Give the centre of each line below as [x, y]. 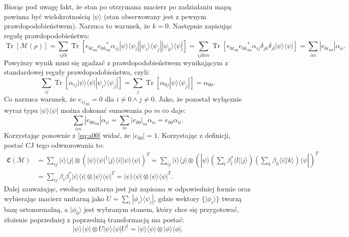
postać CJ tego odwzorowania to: [54, 145]
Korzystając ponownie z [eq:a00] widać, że [67, 135]
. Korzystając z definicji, [194, 135]
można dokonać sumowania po [106, 110]
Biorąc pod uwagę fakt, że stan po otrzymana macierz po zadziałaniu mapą [118, 6]
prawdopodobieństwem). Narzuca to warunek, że [77, 26]
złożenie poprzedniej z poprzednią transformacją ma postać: [94, 219]
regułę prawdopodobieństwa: [47, 35]
